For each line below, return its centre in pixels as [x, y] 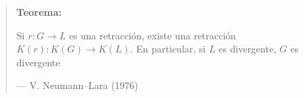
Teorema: [39, 12]
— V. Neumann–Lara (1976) [77, 85]
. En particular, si [168, 49]
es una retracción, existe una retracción [152, 35]
